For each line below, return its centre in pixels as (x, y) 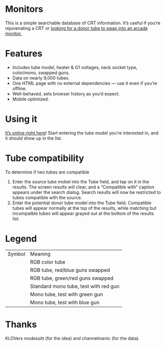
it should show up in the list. (34, 138)
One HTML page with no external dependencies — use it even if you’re (85, 83)
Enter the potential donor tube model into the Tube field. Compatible (82, 203)
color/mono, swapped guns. (41, 73)
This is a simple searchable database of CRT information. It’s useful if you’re (83, 23)
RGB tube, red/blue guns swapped (70, 270)
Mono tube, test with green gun (66, 294)
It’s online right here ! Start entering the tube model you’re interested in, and (82, 133)
